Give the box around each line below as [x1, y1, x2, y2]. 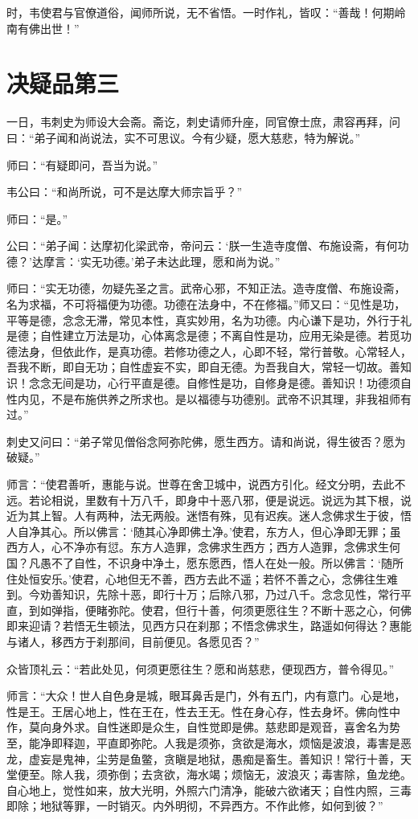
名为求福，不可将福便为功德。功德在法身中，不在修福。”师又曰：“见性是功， [6, 296, 406, 313]
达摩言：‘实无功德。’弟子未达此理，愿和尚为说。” [31, 252, 281, 269]
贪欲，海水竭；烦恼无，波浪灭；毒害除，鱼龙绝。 [152, 766, 412, 783]
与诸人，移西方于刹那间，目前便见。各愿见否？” [6, 633, 260, 649]
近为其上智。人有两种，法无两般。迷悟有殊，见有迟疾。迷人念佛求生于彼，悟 [6, 507, 412, 524]
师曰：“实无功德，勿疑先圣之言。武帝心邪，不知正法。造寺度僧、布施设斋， [6, 280, 406, 297]
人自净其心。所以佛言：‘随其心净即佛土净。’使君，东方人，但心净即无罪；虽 [6, 522, 401, 539]
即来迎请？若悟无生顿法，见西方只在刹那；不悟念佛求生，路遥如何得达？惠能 [6, 617, 412, 634]
